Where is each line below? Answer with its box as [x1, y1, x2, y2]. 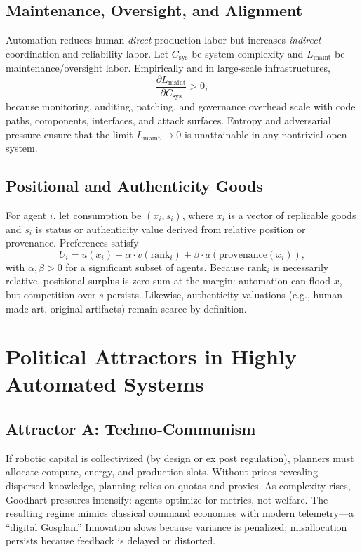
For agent [6, 207, 47, 222]
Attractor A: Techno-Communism [6, 418, 256, 440]
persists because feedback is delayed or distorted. [6, 533, 216, 548]
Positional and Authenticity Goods [6, 175, 263, 197]
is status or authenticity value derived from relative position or [35, 221, 306, 236]
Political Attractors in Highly [6, 342, 297, 371]
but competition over [6, 287, 96, 301]
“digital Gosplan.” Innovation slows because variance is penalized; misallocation [6, 519, 347, 534]
